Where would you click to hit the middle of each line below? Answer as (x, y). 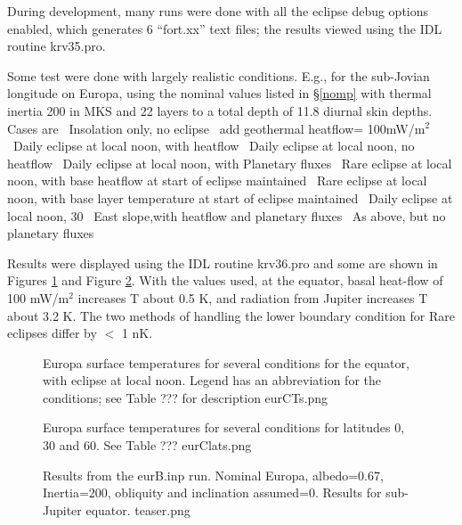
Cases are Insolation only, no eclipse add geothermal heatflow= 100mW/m (216, 128)
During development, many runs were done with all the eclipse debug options (218, 11)
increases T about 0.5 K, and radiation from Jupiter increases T (253, 297)
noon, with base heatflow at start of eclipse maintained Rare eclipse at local (217, 180)
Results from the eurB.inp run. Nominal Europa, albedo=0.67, (213, 475)
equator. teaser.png (138, 509)
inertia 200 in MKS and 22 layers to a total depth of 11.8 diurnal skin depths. (220, 110)
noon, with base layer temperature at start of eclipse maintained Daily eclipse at (230, 197)
